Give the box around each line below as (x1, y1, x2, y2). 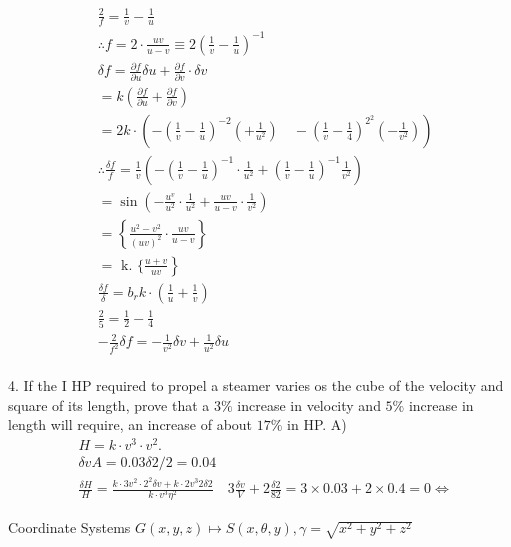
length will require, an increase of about (8, 414, 253, 435)
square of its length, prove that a (8, 394, 210, 415)
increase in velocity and (237, 394, 381, 415)
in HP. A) (287, 414, 347, 435)
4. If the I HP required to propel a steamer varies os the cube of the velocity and (8, 375, 504, 396)
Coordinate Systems (8, 517, 131, 538)
